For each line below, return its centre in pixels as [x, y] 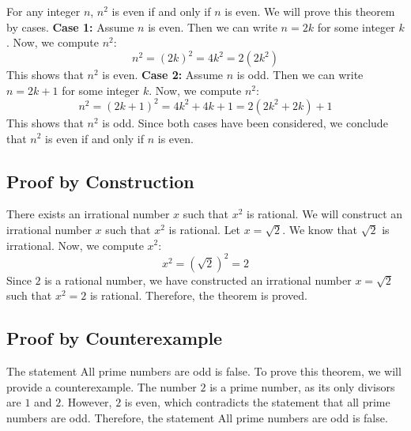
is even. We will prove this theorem [310, 11]
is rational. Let [205, 229]
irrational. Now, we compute [75, 245]
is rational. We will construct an [325, 214]
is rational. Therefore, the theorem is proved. [198, 295]
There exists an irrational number [88, 214]
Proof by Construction [100, 181]
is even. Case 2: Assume [163, 75]
